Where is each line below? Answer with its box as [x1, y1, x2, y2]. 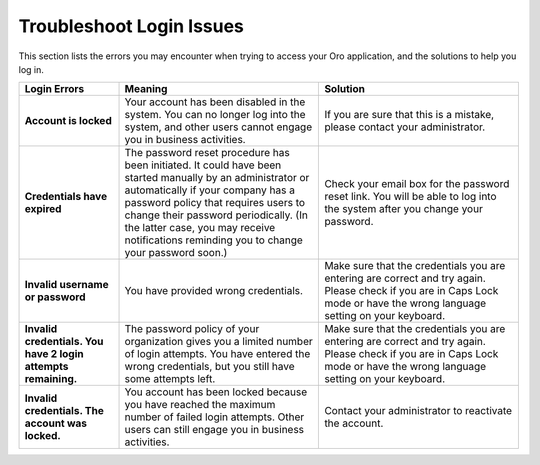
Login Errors [24, 82, 85, 96]
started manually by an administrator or [124, 171, 310, 185]
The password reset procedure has [124, 146, 290, 160]
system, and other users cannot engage [124, 120, 313, 134]
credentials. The [24, 404, 104, 418]
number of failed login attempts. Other [124, 410, 305, 424]
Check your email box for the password [324, 177, 510, 191]
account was [24, 416, 88, 430]
